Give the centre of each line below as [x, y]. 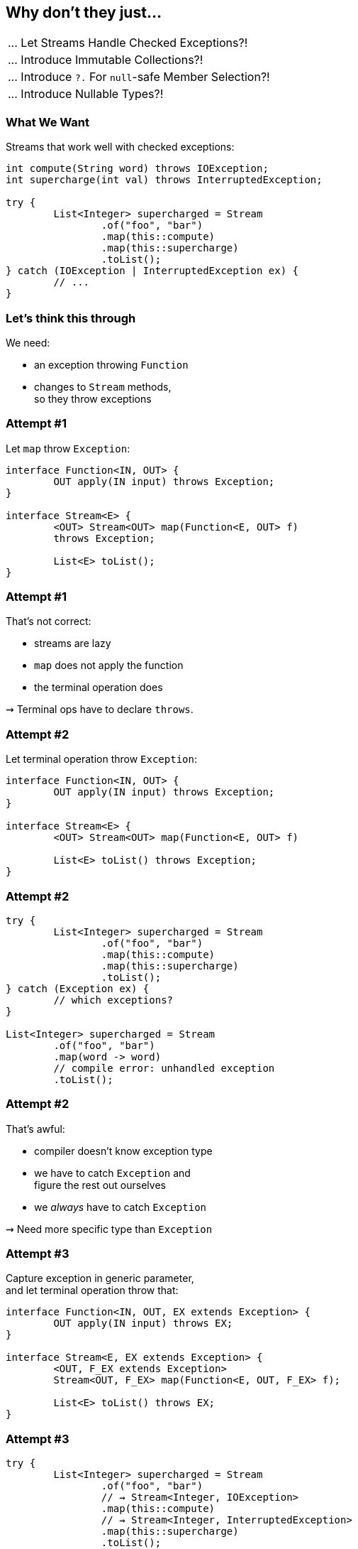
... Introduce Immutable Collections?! [106, 60]
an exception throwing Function [111, 364]
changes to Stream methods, [103, 386]
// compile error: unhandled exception [164, 1068]
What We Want [48, 122]
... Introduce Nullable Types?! [86, 94]
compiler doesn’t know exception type [123, 1151]
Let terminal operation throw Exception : [101, 759]
